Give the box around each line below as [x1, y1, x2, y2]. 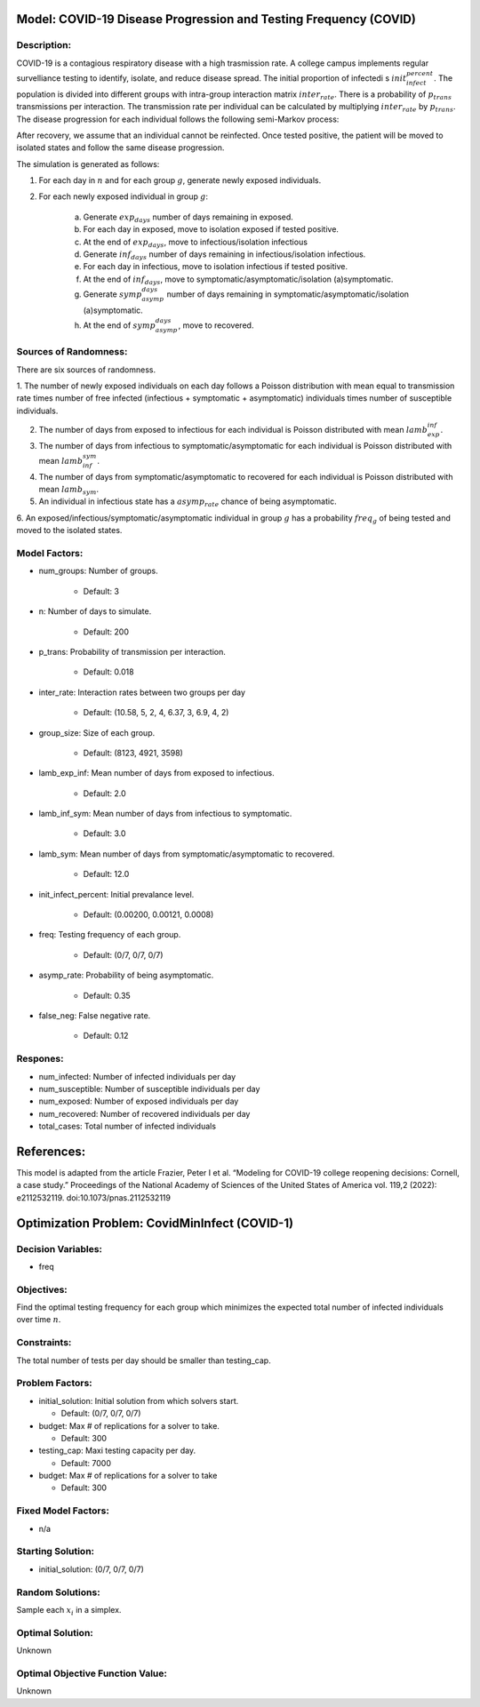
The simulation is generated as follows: [16, 158, 160, 169]
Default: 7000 [60, 1457, 111, 1468]
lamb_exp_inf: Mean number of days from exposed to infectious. [38, 768, 275, 778]
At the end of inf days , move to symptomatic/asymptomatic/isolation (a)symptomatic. [83, 274, 394, 286]
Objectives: [16, 1283, 68, 1296]
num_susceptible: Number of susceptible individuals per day [38, 1083, 260, 1094]
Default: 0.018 [83, 666, 134, 677]
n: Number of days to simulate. [38, 606, 152, 617]
